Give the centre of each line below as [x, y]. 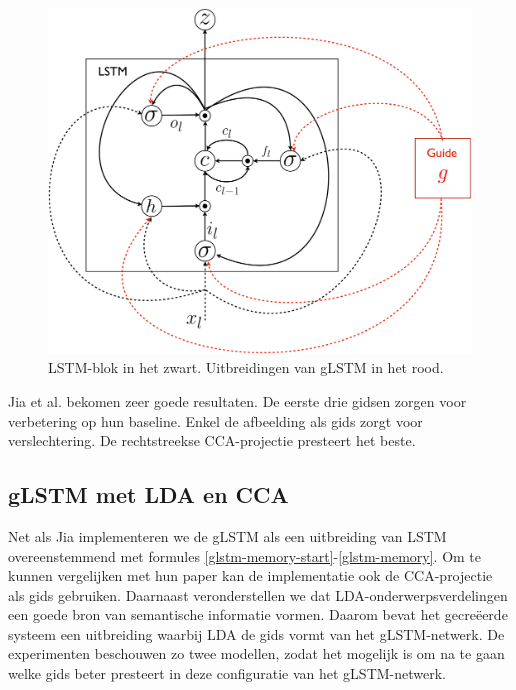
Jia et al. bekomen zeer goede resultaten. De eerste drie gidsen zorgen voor [237, 400]
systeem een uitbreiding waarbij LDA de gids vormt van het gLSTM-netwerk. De [256, 633]
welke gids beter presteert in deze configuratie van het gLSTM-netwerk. [227, 673]
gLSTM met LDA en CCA [148, 494]
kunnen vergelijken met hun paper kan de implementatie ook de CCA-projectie [250, 575]
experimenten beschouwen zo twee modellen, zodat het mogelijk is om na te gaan [256, 653]
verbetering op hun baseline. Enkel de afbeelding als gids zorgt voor [215, 420]
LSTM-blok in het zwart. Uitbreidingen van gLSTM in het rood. [246, 367]
